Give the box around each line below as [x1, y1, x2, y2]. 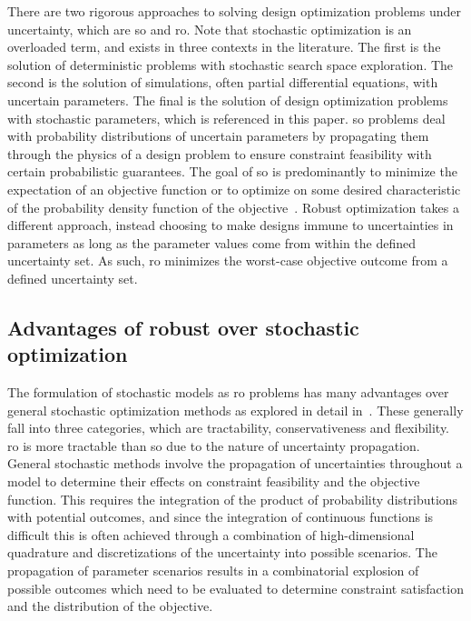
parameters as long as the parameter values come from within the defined [7, 233, 417, 252]
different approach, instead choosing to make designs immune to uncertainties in [7, 215, 454, 235]
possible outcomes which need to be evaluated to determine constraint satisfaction [7, 578, 464, 597]
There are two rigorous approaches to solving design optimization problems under [7, 2, 461, 20]
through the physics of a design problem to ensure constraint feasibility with [7, 144, 432, 163]
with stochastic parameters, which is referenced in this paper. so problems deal [7, 108, 446, 127]
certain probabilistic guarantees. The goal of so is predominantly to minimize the [7, 162, 457, 181]
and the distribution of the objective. [7, 596, 213, 616]
